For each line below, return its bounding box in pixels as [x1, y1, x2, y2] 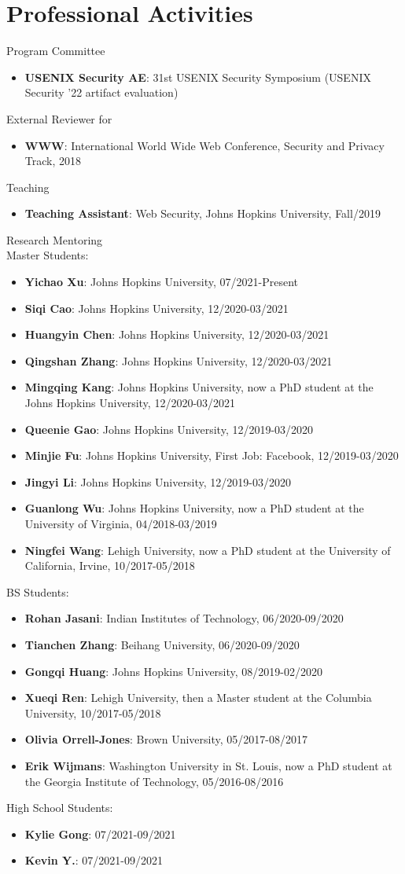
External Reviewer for [6, 110, 112, 127]
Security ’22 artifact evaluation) [24, 84, 179, 101]
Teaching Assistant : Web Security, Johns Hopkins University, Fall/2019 [24, 205, 381, 222]
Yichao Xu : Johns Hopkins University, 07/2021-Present [24, 274, 299, 290]
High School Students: [6, 799, 113, 816]
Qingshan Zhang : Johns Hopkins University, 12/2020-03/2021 [24, 352, 333, 369]
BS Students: [6, 583, 69, 600]
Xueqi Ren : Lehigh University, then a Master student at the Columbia [24, 689, 372, 706]
